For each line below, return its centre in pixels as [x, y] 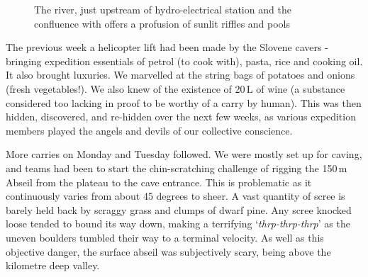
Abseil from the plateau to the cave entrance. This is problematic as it [159, 182]
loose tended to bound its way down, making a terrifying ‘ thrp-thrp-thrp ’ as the [178, 224]
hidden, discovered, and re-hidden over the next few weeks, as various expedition [181, 117]
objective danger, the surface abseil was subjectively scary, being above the [168, 251]
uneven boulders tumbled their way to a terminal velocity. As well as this [165, 237]
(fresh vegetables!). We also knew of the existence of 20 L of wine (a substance [175, 88]
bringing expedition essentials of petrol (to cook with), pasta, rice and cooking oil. [184, 61]
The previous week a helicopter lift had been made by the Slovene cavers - [167, 47]
